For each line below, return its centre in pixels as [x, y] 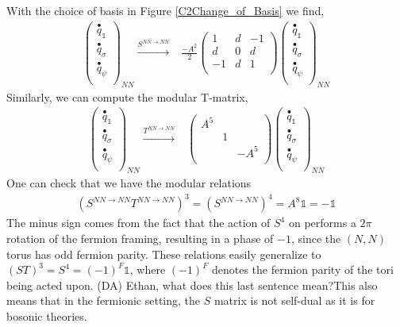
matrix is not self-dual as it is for [294, 300]
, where [148, 269]
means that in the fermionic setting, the [104, 300]
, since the [316, 239]
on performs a [322, 223]
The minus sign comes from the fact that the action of [138, 223]
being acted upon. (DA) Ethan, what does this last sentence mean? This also [192, 285]
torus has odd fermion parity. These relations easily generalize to [164, 254]
